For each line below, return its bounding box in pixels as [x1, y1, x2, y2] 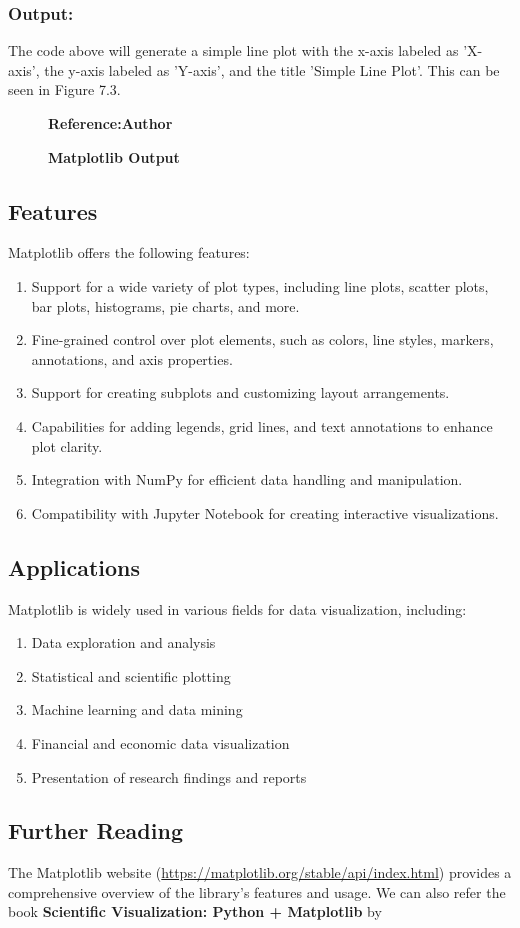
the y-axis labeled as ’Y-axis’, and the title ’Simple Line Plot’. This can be [44, 59, 500, 80]
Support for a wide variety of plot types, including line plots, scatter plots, [31, 275, 489, 296]
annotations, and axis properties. [31, 348, 233, 369]
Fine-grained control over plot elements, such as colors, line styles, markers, [31, 329, 494, 350]
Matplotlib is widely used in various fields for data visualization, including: [8, 598, 467, 619]
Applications [8, 551, 141, 582]
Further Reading [8, 815, 183, 846]
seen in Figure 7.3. [8, 79, 121, 100]
